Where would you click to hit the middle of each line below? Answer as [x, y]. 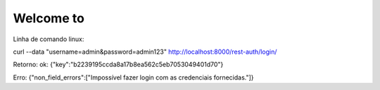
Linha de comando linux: [49, 39]
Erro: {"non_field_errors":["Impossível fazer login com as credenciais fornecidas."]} [133, 77]
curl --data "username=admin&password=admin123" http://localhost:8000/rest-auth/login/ [145, 52]
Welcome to [49, 18]
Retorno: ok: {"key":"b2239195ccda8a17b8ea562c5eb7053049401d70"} [118, 65]
